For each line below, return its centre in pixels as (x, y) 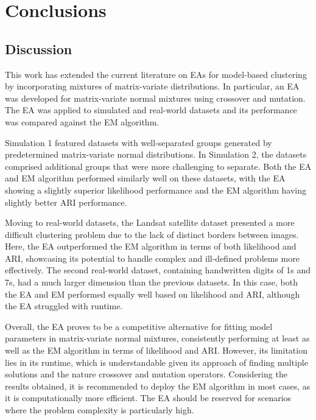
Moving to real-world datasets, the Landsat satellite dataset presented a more (150, 222)
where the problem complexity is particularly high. (100, 410)
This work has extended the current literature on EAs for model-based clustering (156, 74)
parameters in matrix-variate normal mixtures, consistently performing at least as (157, 338)
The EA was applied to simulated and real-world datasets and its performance (151, 110)
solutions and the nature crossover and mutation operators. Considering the (146, 374)
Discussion (39, 48)
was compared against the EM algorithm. (82, 121)
